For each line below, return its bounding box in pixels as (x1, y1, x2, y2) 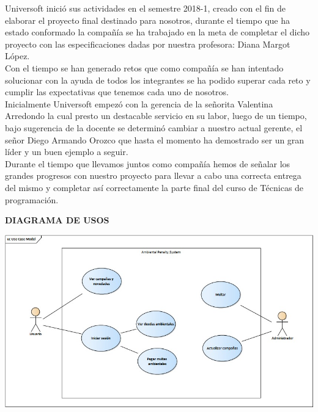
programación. (5, 193, 59, 206)
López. (5, 49, 30, 62)
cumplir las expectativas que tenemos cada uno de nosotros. (5, 85, 229, 98)
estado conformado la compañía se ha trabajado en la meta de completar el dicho (5, 26, 310, 38)
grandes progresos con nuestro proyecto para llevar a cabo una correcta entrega (5, 169, 301, 182)
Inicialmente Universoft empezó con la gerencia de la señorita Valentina (5, 97, 273, 110)
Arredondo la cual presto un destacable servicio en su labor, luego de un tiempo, (5, 109, 307, 122)
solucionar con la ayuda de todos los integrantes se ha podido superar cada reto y (5, 73, 311, 86)
